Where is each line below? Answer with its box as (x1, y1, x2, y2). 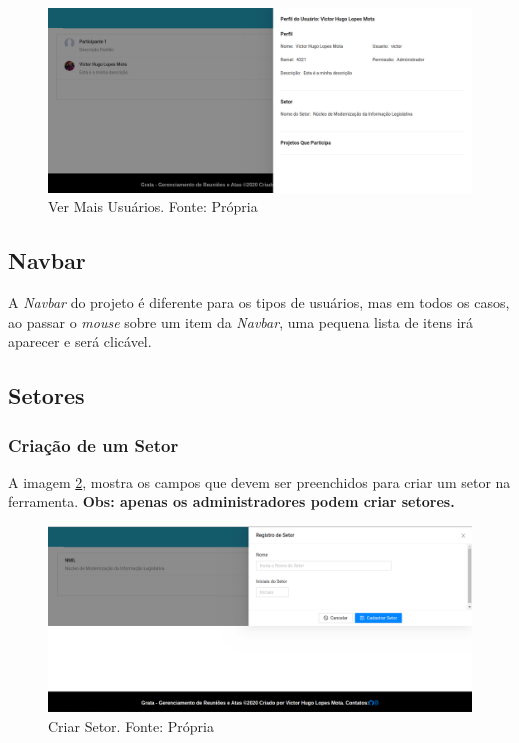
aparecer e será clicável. (8, 331, 152, 352)
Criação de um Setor (8, 432, 179, 457)
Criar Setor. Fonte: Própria (48, 715, 214, 736)
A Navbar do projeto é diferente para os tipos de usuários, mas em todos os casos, (8, 292, 510, 313)
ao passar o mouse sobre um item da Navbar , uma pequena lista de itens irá (8, 311, 474, 332)
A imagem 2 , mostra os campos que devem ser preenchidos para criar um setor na (8, 471, 511, 492)
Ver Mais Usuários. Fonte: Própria (48, 196, 258, 217)
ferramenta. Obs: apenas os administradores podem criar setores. (8, 491, 455, 512)
